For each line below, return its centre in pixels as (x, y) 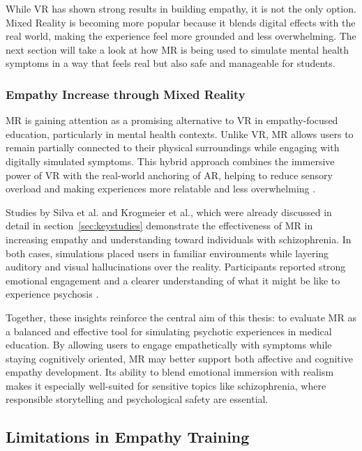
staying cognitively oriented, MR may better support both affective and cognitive (179, 358)
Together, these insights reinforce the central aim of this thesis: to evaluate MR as (181, 317)
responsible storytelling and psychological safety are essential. (137, 399)
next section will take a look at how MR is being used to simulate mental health (178, 49)
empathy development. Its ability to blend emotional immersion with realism (170, 372)
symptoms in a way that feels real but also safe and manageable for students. (171, 63)
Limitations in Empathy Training (128, 437)
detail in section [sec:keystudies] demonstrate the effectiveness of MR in (159, 225)
